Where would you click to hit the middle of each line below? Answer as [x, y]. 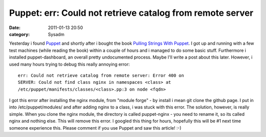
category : [19, 34]
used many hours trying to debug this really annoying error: [69, 64]
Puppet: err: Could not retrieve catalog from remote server [131, 13]
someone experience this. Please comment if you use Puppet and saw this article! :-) [95, 128]
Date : [15, 28]
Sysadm [56, 34]
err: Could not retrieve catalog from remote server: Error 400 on [101, 75]
